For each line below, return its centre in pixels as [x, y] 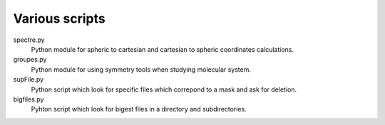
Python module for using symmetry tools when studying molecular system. [141, 69]
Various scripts [60, 18]
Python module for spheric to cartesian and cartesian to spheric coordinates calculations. [163, 49]
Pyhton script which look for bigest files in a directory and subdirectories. [139, 109]
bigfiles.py [29, 99]
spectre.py [29, 40]
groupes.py [30, 60]
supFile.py [29, 80]
